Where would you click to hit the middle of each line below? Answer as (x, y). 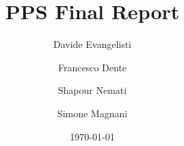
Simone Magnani (92, 113)
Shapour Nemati (92, 90)
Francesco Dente (92, 67)
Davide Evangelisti (92, 44)
